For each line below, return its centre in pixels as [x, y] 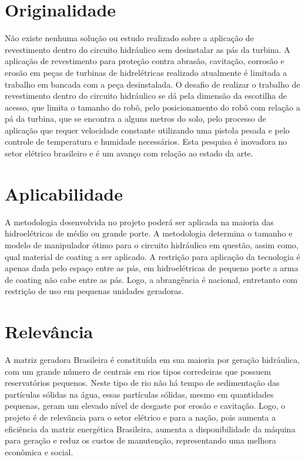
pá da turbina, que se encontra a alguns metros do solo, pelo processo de [135, 119]
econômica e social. [39, 451]
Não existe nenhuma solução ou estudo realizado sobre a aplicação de [129, 38]
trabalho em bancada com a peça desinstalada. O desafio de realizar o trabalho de [152, 84]
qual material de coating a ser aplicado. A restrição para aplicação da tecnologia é [152, 256]
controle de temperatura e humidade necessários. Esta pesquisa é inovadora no [146, 141]
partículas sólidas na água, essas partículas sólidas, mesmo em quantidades [139, 394]
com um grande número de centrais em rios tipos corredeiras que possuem [138, 371]
